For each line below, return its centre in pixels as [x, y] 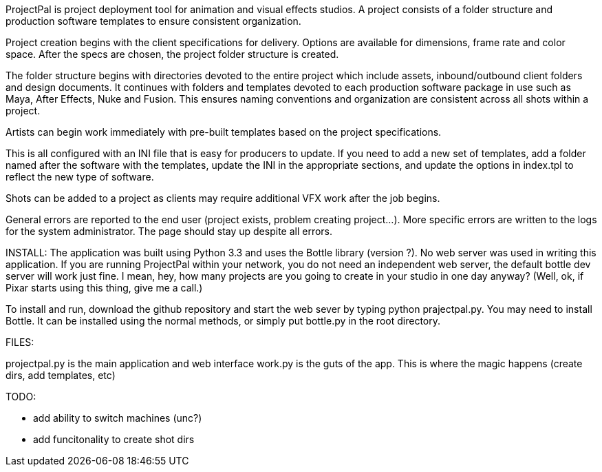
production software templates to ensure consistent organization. [153, 21]
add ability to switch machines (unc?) [118, 418]
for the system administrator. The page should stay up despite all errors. [169, 231]
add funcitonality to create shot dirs [114, 439]
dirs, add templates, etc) [61, 375]
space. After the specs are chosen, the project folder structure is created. [172, 54]
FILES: [20, 342]
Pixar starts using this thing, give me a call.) [104, 288]
